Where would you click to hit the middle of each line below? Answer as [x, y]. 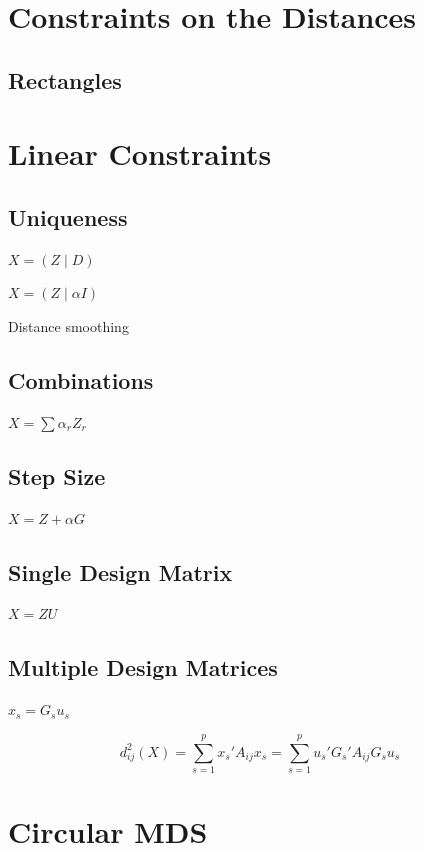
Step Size [57, 475]
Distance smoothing [68, 325]
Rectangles [65, 79]
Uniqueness [68, 216]
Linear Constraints [140, 153]
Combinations [81, 379]
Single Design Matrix [120, 571]
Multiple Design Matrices [143, 667]
